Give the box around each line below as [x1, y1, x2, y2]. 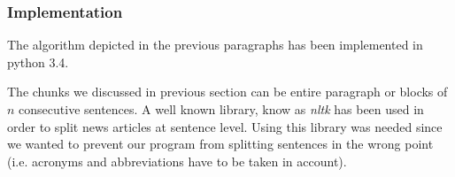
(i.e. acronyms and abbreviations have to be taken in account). [7, 151, 347, 170]
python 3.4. [7, 52, 69, 71]
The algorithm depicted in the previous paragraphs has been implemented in [7, 35, 423, 54]
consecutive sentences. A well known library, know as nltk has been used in [19, 100, 424, 118]
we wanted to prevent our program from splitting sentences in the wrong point [7, 135, 434, 153]
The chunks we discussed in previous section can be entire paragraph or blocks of [7, 82, 448, 101]
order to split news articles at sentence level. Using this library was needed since [7, 117, 443, 135]
